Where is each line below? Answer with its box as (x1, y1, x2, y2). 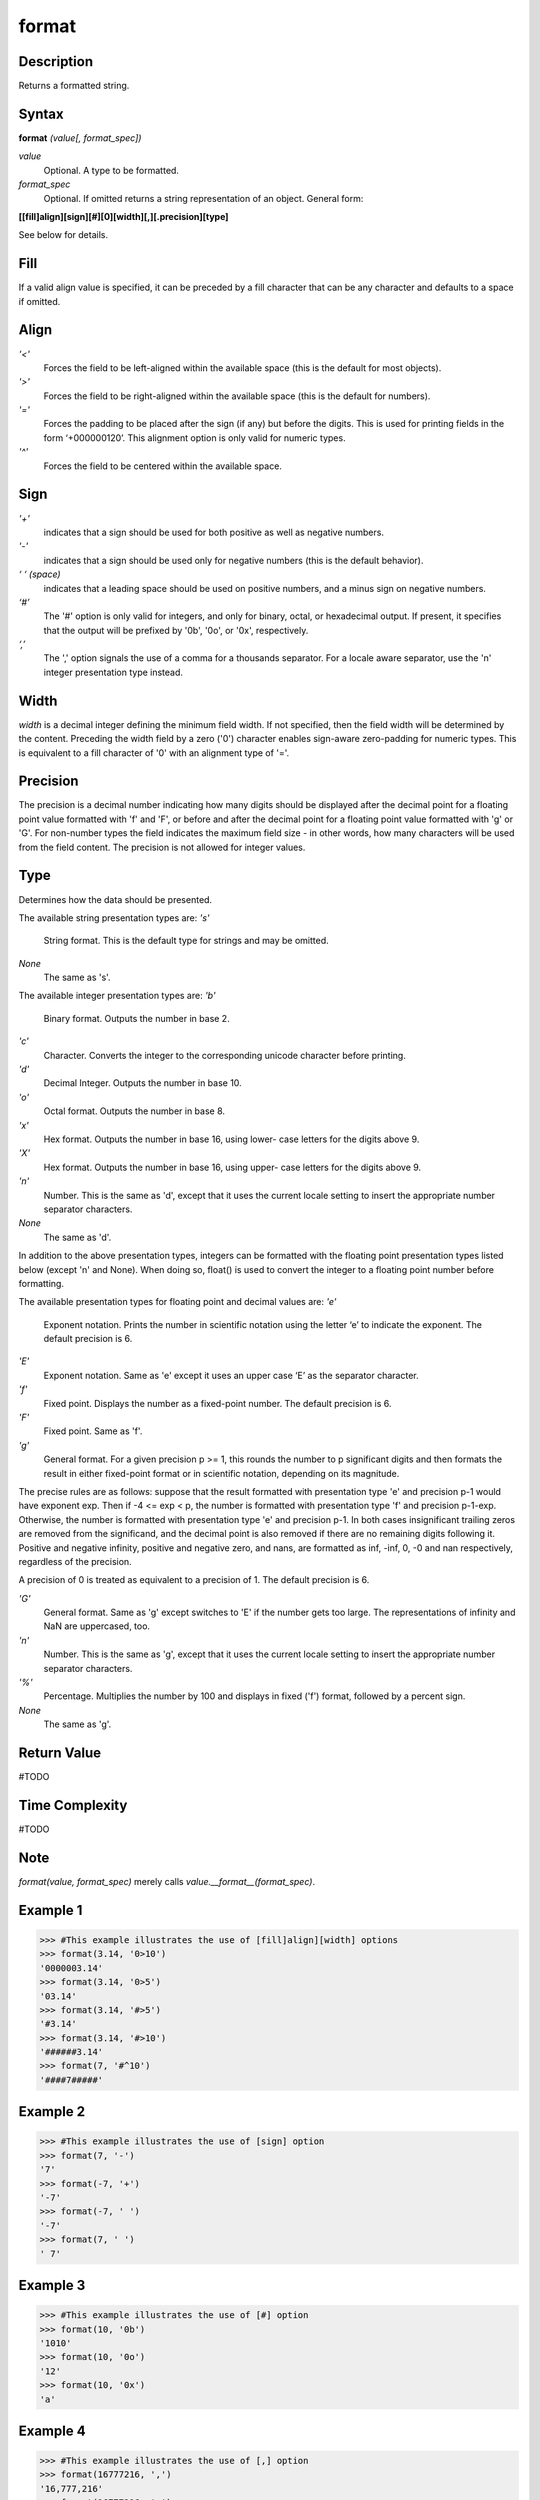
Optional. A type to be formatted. (43, 164, 180, 176)
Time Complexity (18, 1796, 128, 1814)
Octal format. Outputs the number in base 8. (43, 1105, 225, 1117)
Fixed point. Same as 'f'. (43, 1425, 143, 1437)
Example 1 (18, 1901, 83, 1919)
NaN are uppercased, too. (43, 1620, 150, 1632)
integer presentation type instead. (43, 666, 184, 678)
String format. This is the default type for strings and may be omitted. (43, 935, 329, 947)
